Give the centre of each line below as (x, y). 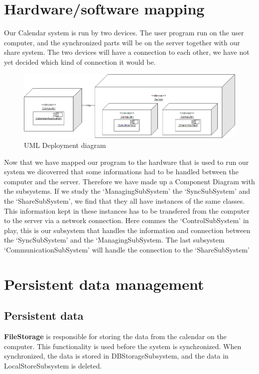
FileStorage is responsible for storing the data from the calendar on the (115, 336)
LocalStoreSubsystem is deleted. (53, 365)
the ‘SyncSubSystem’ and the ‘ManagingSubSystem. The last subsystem (114, 240)
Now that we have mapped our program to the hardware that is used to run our (127, 162)
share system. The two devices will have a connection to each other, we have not (127, 52)
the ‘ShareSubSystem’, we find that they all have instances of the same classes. (125, 201)
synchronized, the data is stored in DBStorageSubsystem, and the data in (116, 356)
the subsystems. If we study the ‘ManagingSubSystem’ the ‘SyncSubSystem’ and (127, 191)
